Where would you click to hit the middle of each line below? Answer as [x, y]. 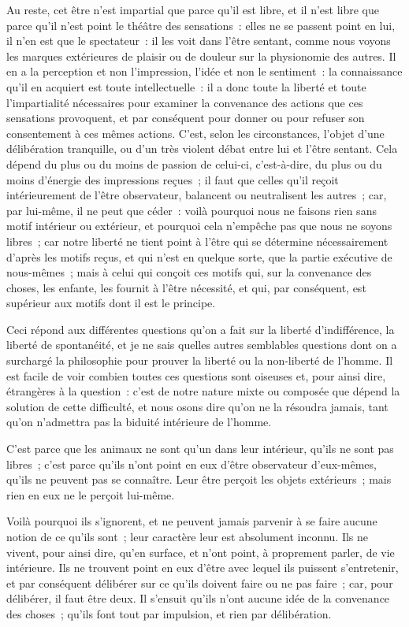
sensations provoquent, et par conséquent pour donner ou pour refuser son [186, 118]
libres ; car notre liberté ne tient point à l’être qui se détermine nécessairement [197, 241]
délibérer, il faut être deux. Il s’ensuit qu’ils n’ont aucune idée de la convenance [198, 598]
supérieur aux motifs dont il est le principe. [111, 303]
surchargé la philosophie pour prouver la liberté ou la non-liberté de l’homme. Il [200, 360]
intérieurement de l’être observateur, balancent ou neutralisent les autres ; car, [197, 195]
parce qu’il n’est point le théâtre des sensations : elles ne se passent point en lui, [201, 25]
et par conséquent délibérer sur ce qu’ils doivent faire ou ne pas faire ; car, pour [200, 582]
